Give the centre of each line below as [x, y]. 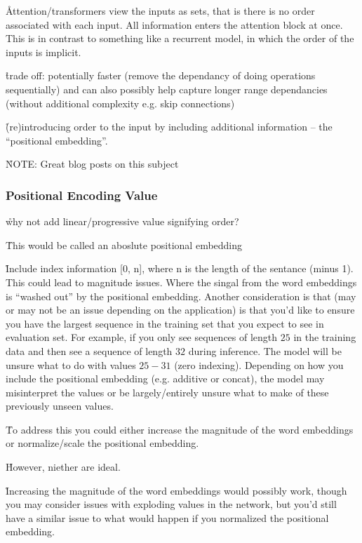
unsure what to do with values [71, 364]
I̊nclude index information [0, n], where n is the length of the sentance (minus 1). [180, 268]
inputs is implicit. [43, 52]
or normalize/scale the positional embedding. [102, 443]
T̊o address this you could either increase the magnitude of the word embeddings [180, 429]
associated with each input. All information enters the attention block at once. [174, 24]
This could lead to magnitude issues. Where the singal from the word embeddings [181, 282]
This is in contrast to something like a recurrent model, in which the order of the [180, 38]
